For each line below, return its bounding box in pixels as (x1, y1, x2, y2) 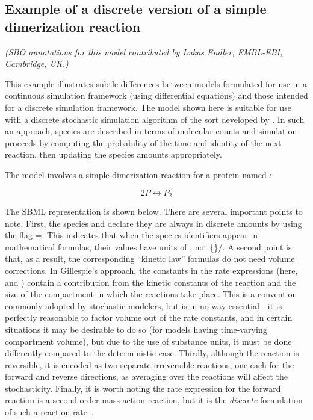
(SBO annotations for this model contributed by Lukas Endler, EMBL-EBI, (5, 45, 283, 58)
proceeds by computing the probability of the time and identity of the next (5, 136, 282, 149)
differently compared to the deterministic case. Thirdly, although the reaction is (5, 347, 299, 359)
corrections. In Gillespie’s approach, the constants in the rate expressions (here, (5, 264, 298, 276)
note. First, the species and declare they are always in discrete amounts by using (5, 217, 302, 229)
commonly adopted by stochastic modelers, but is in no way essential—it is (5, 299, 282, 312)
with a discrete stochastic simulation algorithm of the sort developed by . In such (5, 113, 305, 125)
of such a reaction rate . (5, 406, 94, 418)
